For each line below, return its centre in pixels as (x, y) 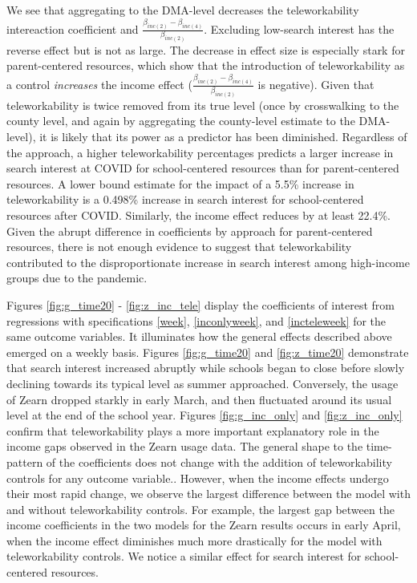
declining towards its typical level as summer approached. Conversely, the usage (202, 383)
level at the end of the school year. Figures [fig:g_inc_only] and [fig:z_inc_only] (204, 415)
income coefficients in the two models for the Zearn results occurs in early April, (204, 525)
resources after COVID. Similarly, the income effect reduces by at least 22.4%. (198, 215)
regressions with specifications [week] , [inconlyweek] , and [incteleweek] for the (196, 320)
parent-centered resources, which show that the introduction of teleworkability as (206, 65)
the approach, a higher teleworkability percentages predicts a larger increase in (200, 152)
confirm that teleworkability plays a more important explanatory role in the (193, 430)
